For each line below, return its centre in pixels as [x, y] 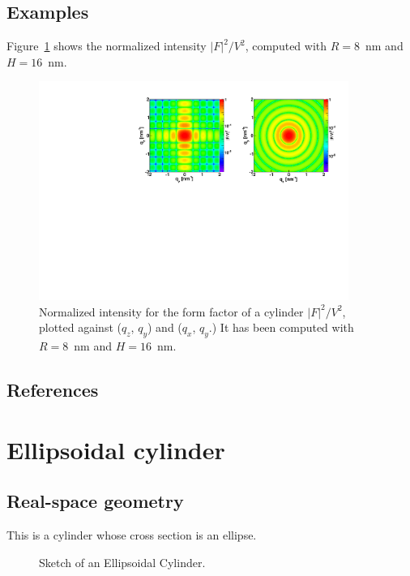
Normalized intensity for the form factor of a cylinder [171, 311]
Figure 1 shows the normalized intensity [107, 46]
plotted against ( [80, 327]
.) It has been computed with [281, 327]
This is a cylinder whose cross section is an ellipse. [132, 535]
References [53, 390]
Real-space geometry [95, 501]
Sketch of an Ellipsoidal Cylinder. [122, 562]
